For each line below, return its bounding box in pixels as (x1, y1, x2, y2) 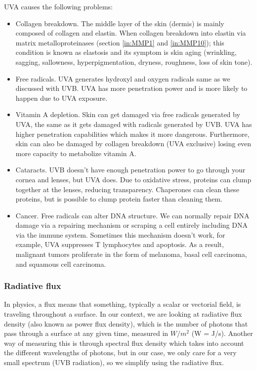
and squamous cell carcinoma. (15, 258, 106, 269)
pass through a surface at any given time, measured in (4, 328, 169, 338)
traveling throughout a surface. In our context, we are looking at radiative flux (4, 309, 242, 319)
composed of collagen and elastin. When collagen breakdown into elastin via (15, 28, 246, 38)
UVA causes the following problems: (4, 1, 113, 11)
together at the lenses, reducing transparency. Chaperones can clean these (15, 184, 239, 194)
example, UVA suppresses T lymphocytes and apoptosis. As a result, (15, 239, 224, 249)
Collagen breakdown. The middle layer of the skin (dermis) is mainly (15, 18, 224, 28)
